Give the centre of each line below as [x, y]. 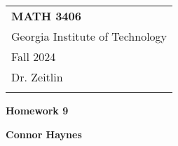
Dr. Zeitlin [37, 77]
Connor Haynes [44, 134]
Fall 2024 [34, 57]
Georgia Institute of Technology [89, 36]
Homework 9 [37, 110]
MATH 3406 [46, 16]
